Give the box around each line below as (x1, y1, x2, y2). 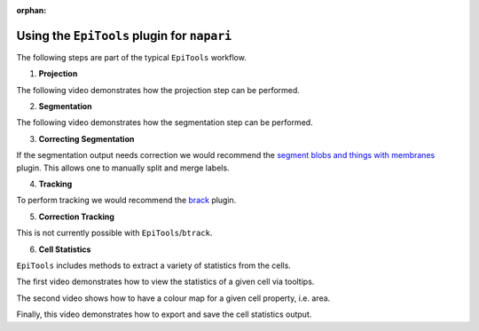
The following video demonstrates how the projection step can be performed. (16, 84, 301, 95)
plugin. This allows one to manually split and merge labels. (16, 162, 230, 173)
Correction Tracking (38, 211, 115, 222)
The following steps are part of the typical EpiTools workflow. (16, 51, 247, 62)
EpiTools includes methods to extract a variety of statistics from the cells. (16, 260, 292, 271)
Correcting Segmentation (38, 133, 135, 144)
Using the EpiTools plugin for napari (16, 28, 232, 43)
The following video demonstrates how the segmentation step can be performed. (16, 117, 314, 128)
